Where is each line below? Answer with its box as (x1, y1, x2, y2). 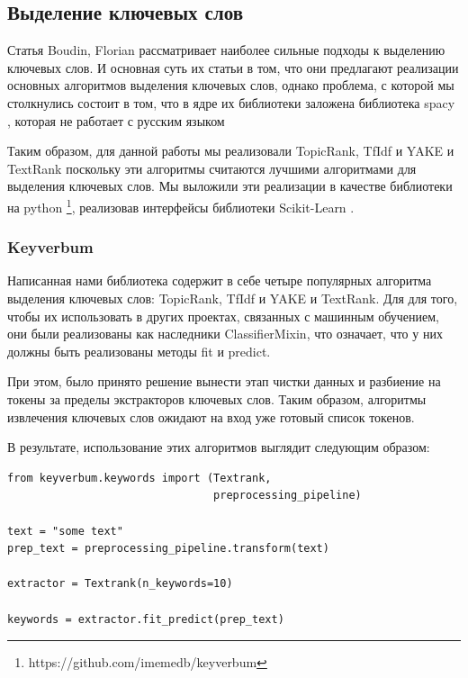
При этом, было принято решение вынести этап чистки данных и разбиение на (7, 372, 441, 391)
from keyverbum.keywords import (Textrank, (7, 471, 272, 484)
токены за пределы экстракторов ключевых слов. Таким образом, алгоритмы (7, 389, 427, 408)
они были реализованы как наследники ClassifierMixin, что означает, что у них (7, 324, 443, 343)
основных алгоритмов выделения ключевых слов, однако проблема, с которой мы (7, 76, 454, 95)
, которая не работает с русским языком (7, 111, 225, 130)
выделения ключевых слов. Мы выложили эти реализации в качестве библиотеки (7, 176, 453, 195)
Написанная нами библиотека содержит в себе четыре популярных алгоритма (7, 271, 432, 290)
